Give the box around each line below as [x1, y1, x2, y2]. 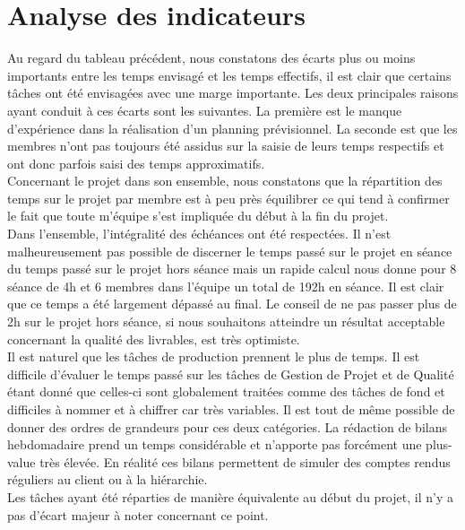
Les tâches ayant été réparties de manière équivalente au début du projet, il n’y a [7, 487, 453, 506]
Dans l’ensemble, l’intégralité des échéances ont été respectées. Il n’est [7, 224, 392, 243]
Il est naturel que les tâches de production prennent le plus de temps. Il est [7, 347, 420, 366]
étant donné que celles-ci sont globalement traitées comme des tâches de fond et [7, 382, 445, 401]
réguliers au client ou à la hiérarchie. [7, 470, 208, 489]
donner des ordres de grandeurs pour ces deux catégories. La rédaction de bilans [7, 417, 447, 436]
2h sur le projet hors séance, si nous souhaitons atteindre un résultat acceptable [7, 312, 445, 331]
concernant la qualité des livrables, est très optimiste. [7, 329, 300, 348]
